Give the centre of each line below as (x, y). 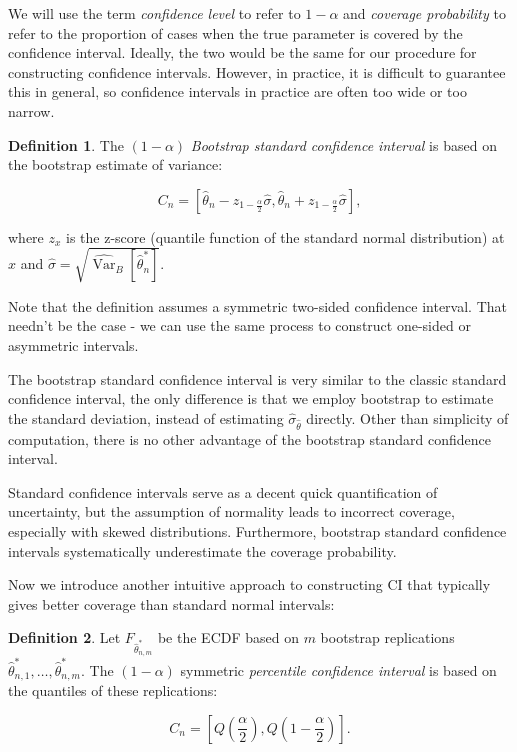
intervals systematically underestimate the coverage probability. (202, 550)
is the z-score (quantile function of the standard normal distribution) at (285, 236)
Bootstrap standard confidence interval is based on (343, 144)
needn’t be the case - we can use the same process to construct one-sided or (239, 325)
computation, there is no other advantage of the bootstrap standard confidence (250, 438)
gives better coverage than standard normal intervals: (171, 603)
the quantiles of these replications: (113, 690)
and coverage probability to (424, 13)
